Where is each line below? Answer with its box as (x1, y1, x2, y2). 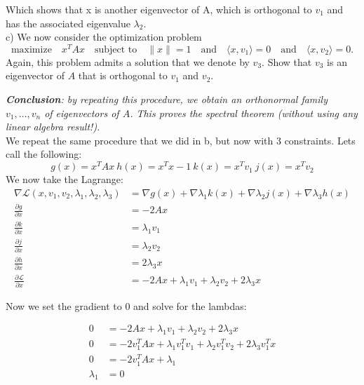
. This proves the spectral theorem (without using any (130, 105, 358, 120)
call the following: (6, 147, 82, 161)
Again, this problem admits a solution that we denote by (6, 54, 250, 69)
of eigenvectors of (44, 105, 119, 120)
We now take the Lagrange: (6, 172, 123, 187)
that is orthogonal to (78, 68, 168, 83)
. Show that (262, 54, 312, 69)
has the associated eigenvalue (6, 15, 130, 30)
